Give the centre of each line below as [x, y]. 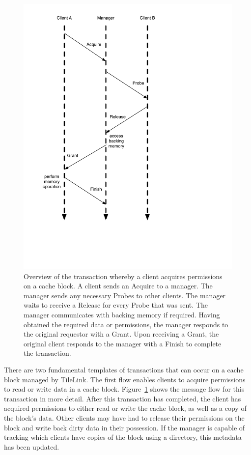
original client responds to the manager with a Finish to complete [123, 343]
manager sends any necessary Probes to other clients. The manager [125, 295]
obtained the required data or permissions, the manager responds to [126, 324]
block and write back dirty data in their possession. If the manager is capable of [125, 427]
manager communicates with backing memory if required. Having [122, 314]
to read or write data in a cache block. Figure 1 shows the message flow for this [124, 389]
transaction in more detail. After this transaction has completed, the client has [123, 398]
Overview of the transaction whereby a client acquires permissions [123, 276]
